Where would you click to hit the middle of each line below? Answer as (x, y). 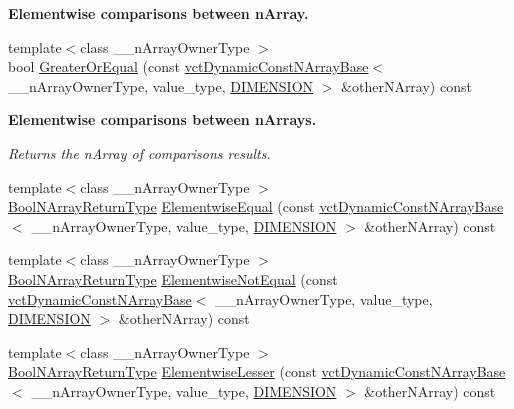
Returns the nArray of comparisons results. (139, 152)
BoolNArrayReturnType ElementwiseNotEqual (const (173, 278)
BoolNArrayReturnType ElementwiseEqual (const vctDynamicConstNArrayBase (256, 206)
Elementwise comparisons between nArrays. (162, 119)
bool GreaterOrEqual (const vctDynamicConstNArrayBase (188, 66)
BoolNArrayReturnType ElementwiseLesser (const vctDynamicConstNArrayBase (257, 371)
